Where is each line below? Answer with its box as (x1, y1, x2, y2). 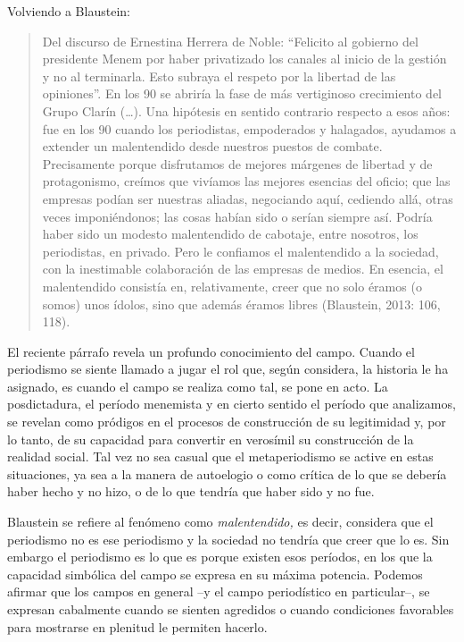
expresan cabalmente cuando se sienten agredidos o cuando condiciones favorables (7, 600, 454, 618)
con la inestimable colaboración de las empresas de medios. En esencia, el (42, 259, 443, 278)
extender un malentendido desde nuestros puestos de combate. (42, 137, 383, 156)
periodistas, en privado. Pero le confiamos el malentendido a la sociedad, (42, 241, 439, 260)
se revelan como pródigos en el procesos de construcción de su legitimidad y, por (7, 412, 446, 431)
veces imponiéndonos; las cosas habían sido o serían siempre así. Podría (42, 207, 433, 225)
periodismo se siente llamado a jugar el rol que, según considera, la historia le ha (7, 359, 449, 378)
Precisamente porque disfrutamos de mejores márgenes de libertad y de (42, 154, 433, 173)
